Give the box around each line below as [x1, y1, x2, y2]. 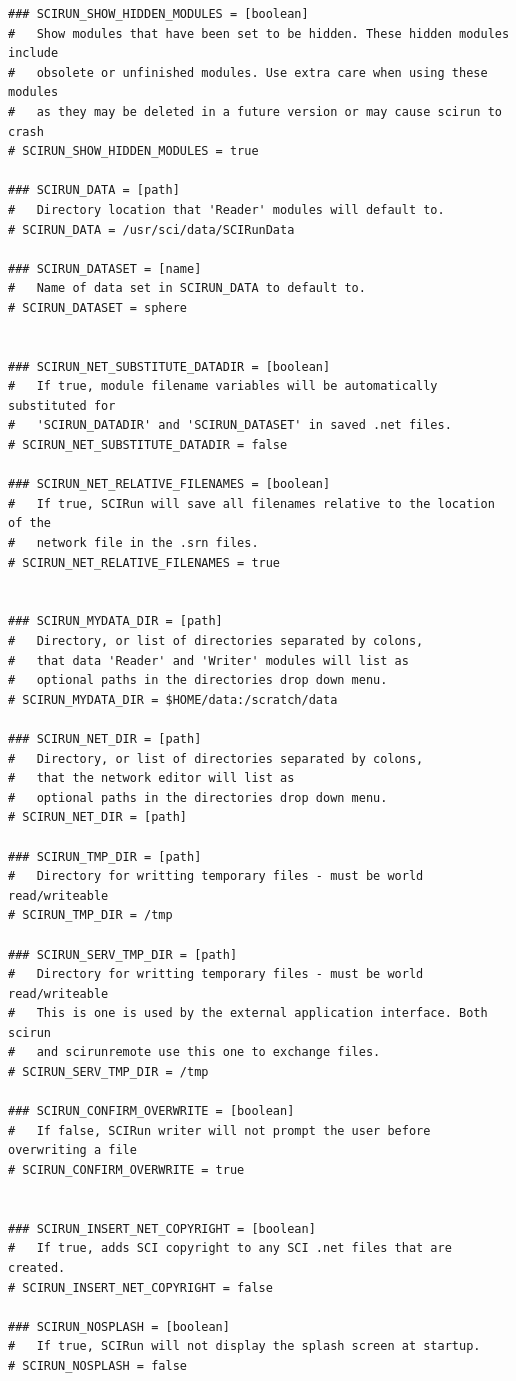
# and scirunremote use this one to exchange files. [8, 1045, 381, 1060]
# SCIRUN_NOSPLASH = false [8, 1358, 187, 1373]
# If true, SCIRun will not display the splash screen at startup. [8, 1339, 481, 1354]
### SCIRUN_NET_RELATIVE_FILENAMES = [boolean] [8, 477, 331, 492]
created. [8, 1261, 66, 1275]
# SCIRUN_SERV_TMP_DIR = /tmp [8, 1065, 209, 1080]
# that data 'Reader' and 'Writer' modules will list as [8, 653, 409, 668]
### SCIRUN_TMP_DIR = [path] [8, 849, 202, 864]
